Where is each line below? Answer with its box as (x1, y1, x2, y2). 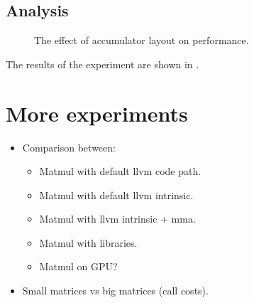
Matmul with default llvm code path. (39, 164, 201, 179)
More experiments (6, 98, 188, 127)
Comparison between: (22, 139, 116, 154)
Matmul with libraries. (39, 235, 138, 250)
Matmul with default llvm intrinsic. (39, 187, 194, 202)
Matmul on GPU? (39, 259, 118, 274)
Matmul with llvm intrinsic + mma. (39, 211, 196, 226)
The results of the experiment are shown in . (6, 56, 199, 71)
